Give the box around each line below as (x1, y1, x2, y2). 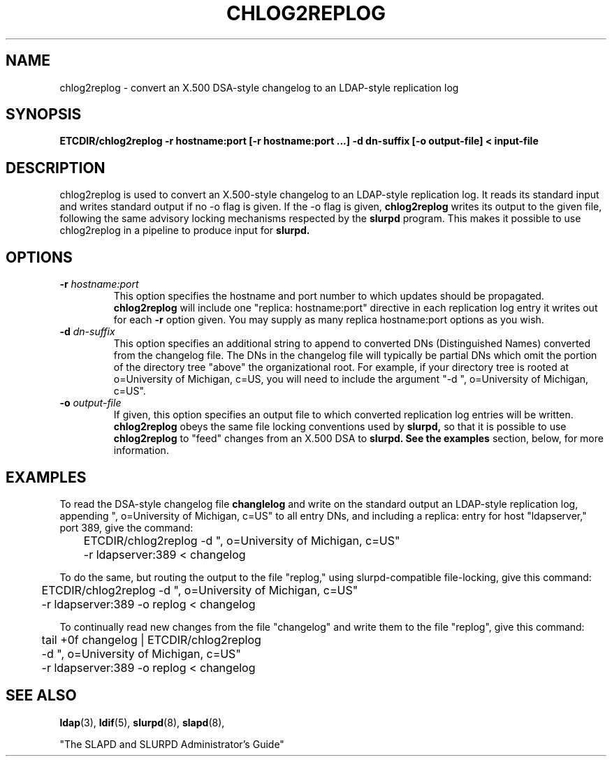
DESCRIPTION (6, 159, 105, 177)
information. (113, 444, 169, 457)
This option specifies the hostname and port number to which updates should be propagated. (113, 290, 544, 302)
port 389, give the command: (59, 521, 194, 534)
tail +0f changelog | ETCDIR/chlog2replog (41, 632, 261, 647)
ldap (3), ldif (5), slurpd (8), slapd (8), (59, 716, 225, 728)
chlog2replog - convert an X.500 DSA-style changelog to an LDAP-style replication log (59, 81, 459, 94)
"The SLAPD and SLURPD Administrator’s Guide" (59, 738, 284, 750)
